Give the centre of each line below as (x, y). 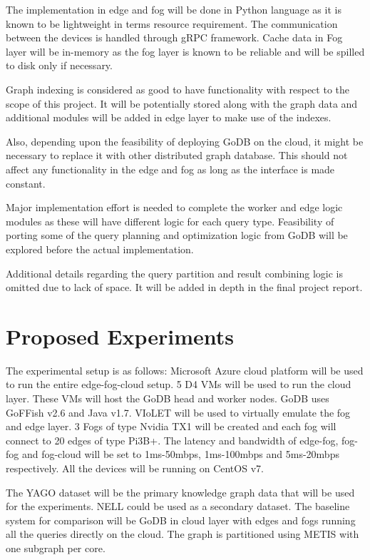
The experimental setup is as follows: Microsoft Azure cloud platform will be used (185, 370)
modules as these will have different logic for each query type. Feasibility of (170, 221)
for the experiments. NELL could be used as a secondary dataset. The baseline (178, 506)
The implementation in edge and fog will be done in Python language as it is (174, 9)
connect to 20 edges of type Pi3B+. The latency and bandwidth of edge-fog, (172, 440)
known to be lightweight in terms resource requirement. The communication (172, 23)
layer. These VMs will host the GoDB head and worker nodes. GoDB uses (168, 398)
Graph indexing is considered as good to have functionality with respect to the (178, 89)
